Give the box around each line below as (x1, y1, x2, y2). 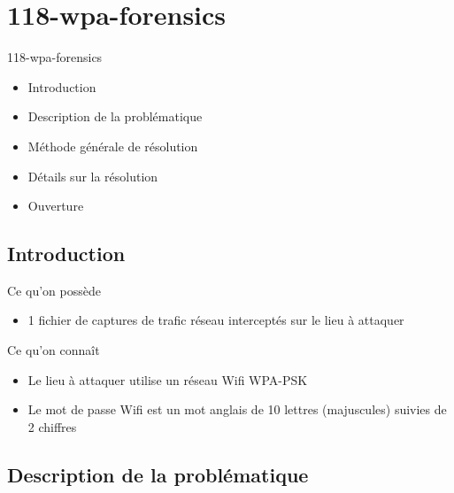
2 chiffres (27, 417, 77, 435)
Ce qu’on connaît (7, 341, 100, 359)
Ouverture (27, 196, 84, 215)
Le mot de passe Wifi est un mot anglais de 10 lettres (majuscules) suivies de (27, 400, 447, 419)
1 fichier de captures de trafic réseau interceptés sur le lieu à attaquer (27, 311, 404, 329)
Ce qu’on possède (7, 281, 101, 299)
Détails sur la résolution (27, 166, 158, 185)
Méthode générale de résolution (27, 136, 198, 155)
